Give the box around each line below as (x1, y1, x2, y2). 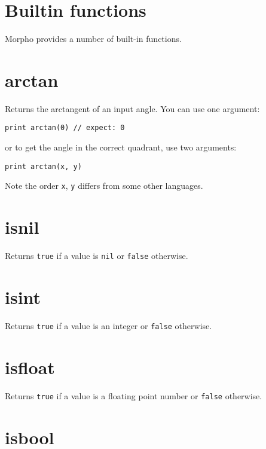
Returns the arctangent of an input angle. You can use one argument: (5, 102, 260, 114)
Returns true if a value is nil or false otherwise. (5, 249, 188, 262)
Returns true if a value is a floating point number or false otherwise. (5, 389, 262, 402)
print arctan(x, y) (5, 162, 82, 171)
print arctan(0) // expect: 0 (5, 123, 125, 132)
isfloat (5, 354, 55, 379)
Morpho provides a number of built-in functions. (5, 32, 182, 45)
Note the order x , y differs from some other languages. (5, 179, 203, 192)
